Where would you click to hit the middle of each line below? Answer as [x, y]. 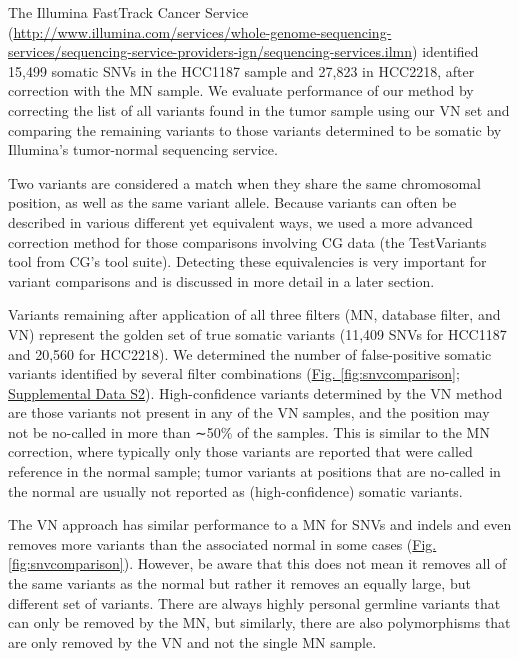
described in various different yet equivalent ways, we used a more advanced [240, 221]
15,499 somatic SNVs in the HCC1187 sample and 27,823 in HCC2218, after [241, 70]
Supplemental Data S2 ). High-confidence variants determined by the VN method [255, 392]
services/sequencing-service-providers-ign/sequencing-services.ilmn [210, 51]
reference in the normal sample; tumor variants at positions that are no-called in [254, 471]
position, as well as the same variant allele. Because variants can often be [232, 202]
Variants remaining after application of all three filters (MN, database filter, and [254, 314]
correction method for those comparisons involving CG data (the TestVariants [247, 241]
